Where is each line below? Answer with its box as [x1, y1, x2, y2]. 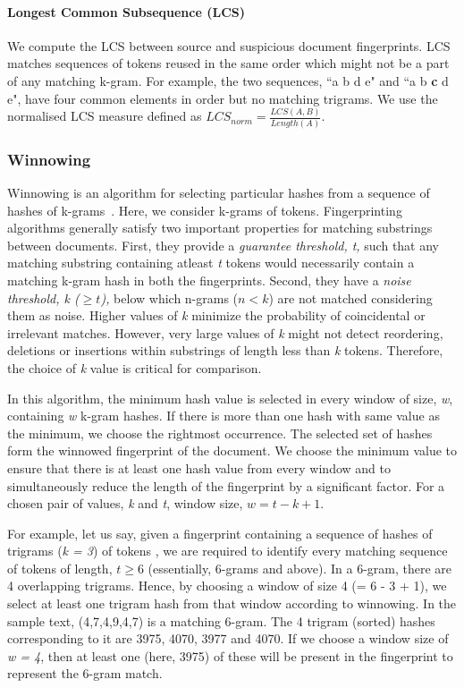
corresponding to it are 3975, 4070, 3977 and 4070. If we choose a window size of [7, 629, 449, 648]
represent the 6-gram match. [7, 664, 163, 683]
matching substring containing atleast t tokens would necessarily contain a [7, 253, 415, 272]
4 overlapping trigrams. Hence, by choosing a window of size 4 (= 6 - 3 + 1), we [7, 576, 447, 595]
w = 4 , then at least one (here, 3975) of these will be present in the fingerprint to [7, 646, 453, 665]
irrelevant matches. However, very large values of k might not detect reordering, [7, 323, 443, 342]
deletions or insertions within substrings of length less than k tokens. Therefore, [7, 341, 443, 360]
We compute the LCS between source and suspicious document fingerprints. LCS [7, 36, 451, 55]
